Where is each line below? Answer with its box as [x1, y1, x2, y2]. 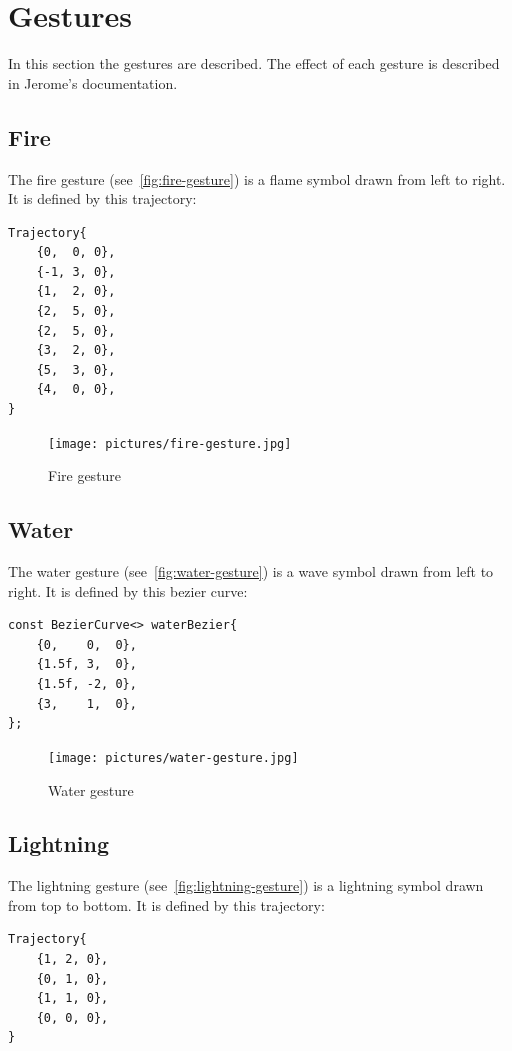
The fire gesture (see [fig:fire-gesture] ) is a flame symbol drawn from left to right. [8, 168, 506, 189]
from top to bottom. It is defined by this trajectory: [8, 894, 325, 915]
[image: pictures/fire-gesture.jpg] [48, 436, 292, 451]
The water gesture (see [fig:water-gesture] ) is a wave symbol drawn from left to [8, 561, 494, 582]
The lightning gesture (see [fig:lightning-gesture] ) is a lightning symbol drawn [8, 875, 484, 896]
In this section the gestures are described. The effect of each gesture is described [8, 53, 500, 74]
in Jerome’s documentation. [8, 72, 178, 93]
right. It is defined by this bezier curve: [8, 580, 248, 601]
